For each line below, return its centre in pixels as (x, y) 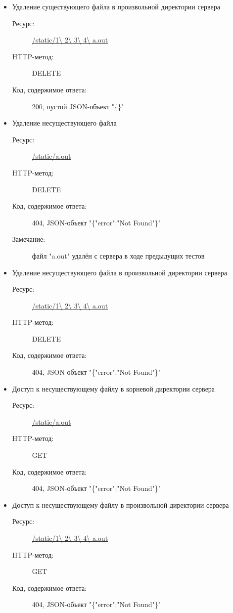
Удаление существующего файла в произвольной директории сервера (116, 6)
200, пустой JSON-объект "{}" (78, 106)
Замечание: (29, 239)
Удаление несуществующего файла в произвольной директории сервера (120, 272)
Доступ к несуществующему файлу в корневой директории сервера (114, 388)
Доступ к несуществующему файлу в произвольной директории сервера (120, 504)
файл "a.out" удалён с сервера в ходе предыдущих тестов (118, 255)
